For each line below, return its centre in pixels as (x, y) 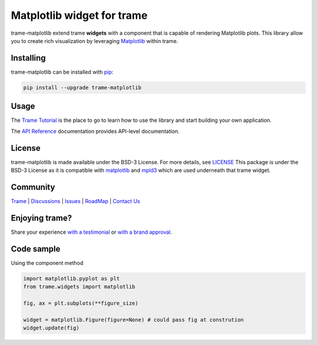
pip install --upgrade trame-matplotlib (82, 87)
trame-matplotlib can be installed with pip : (62, 72)
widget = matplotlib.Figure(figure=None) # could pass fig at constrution (134, 320)
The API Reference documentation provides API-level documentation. (95, 131)
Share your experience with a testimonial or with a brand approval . (92, 232)
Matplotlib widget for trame (79, 15)
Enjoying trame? (42, 218)
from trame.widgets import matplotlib (79, 287)
